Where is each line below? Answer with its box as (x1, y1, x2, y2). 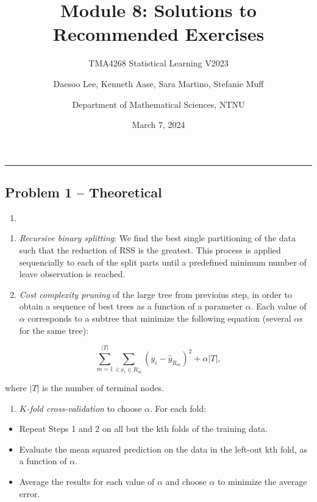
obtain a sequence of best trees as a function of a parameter (19, 300, 243, 313)
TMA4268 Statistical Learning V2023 (88, 57, 229, 69)
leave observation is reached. (19, 267, 126, 280)
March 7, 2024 (132, 118, 185, 131)
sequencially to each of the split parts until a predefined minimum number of (19, 255, 307, 268)
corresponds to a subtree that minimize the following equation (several (27, 312, 291, 325)
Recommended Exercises (52, 21, 265, 46)
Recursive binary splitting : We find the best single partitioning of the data (19, 232, 296, 244)
